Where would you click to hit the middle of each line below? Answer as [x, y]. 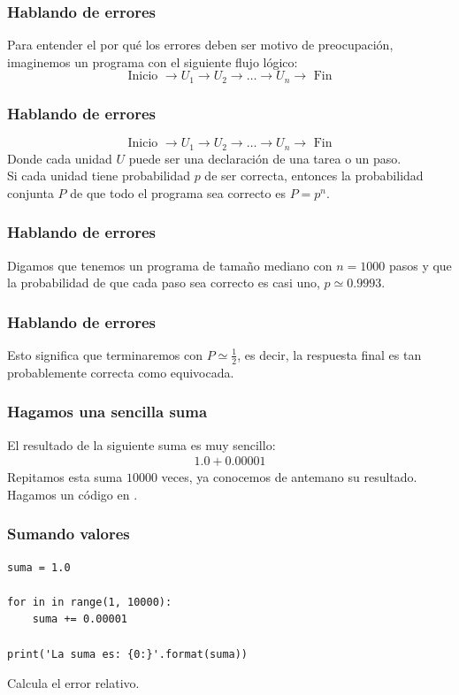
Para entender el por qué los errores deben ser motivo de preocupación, [200, 45]
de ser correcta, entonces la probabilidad [314, 176]
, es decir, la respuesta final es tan [329, 354]
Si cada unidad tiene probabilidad [99, 176]
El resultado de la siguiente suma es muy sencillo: [142, 444]
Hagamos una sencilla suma [107, 412]
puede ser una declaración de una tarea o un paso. [265, 158]
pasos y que [420, 265]
